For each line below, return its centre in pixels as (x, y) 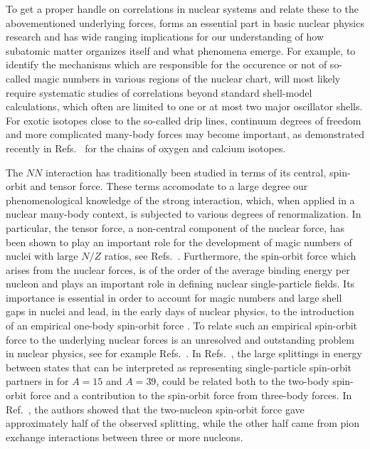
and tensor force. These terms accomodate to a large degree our (169, 186)
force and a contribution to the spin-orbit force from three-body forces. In (191, 395)
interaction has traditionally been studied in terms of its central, (186, 172)
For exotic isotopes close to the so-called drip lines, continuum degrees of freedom (184, 120)
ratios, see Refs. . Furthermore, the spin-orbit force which (230, 256)
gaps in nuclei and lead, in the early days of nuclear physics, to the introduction (180, 311)
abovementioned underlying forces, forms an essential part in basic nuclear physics (185, 22)
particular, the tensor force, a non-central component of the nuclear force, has (175, 227)
